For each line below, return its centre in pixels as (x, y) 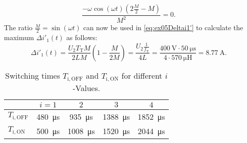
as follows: (82, 37)
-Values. (87, 88)
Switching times (33, 75)
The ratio (18, 27)
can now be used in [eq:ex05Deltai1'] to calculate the (163, 27)
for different (142, 75)
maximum (19, 37)
